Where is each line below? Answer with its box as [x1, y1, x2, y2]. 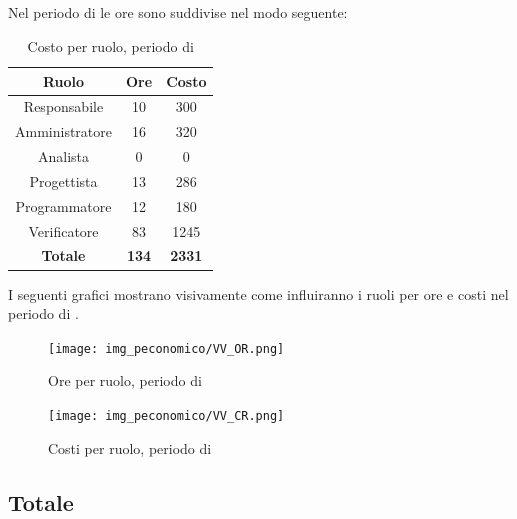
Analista [37, 146, 90, 167]
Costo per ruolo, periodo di [27, 35, 194, 56]
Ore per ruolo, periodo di [48, 370, 202, 391]
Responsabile [23, 96, 104, 117]
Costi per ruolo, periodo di [48, 437, 212, 458]
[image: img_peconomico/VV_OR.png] [48, 341, 285, 356]
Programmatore [15, 195, 112, 216]
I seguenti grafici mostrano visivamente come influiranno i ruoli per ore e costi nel [8, 283, 509, 304]
